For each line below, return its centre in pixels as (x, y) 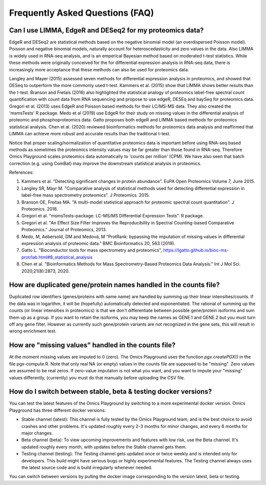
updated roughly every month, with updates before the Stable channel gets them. (104, 447)
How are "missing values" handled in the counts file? (92, 345)
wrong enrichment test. (33, 331)
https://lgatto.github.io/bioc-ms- (196, 250)
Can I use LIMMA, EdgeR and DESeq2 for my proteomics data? (106, 30)
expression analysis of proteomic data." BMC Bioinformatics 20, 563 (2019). (99, 243)
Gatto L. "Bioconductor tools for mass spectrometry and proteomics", (92, 250)
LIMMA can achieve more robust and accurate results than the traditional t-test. (90, 134)
